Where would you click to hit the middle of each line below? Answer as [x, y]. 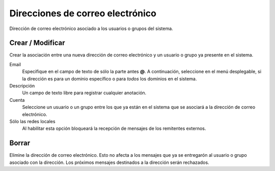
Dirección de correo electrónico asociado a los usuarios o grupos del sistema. [91, 28]
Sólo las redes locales [32, 121]
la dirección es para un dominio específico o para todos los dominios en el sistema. [109, 78]
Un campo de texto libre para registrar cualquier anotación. [84, 93]
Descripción [22, 86]
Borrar [20, 143]
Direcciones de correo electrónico [83, 13]
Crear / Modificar [37, 43]
